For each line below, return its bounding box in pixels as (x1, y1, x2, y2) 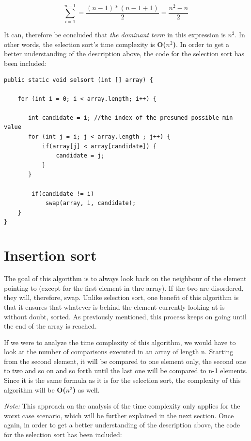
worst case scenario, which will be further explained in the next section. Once (4, 410, 234, 420)
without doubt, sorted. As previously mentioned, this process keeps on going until (4, 311, 247, 321)
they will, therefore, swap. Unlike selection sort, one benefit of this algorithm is (4, 292, 239, 302)
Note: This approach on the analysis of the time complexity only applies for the (4, 401, 240, 411)
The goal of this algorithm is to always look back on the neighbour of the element (4, 273, 247, 283)
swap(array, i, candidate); (45, 200, 136, 207)
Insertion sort (4, 245, 97, 265)
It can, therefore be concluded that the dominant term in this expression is (4, 30, 226, 40)
